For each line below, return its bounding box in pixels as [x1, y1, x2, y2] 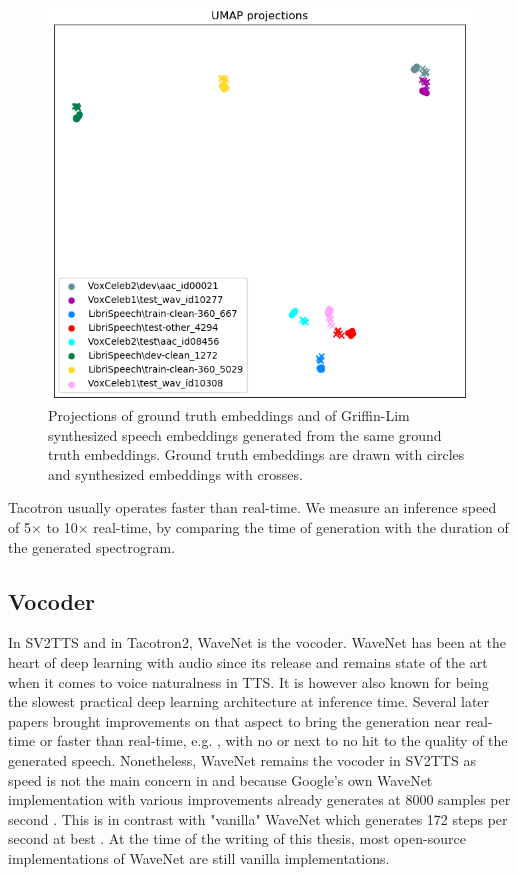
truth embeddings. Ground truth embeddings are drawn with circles [48, 444, 465, 465]
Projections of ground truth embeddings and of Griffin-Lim [48, 405, 410, 426]
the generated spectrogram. [8, 536, 176, 557]
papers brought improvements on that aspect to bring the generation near [8, 710, 461, 731]
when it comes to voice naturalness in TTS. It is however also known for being [8, 671, 489, 692]
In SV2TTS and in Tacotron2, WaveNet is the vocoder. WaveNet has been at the [8, 632, 506, 653]
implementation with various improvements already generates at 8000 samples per [8, 789, 511, 810]
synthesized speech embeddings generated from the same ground [48, 424, 442, 445]
